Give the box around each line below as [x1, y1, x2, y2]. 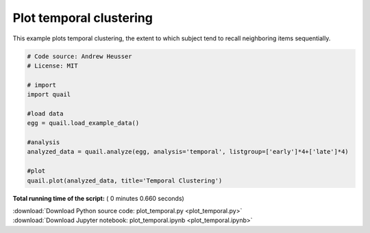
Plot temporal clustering [12, 10, 153, 25]
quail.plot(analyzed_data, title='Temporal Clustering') [27, 176, 223, 184]
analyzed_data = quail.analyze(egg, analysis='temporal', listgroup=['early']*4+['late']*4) [27, 148, 349, 156]
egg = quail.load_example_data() [27, 120, 140, 127]
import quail [27, 91, 71, 98]
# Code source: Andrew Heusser [27, 52, 133, 60]
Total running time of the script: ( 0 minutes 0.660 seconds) [12, 194, 184, 202]
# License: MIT [27, 61, 78, 70]
